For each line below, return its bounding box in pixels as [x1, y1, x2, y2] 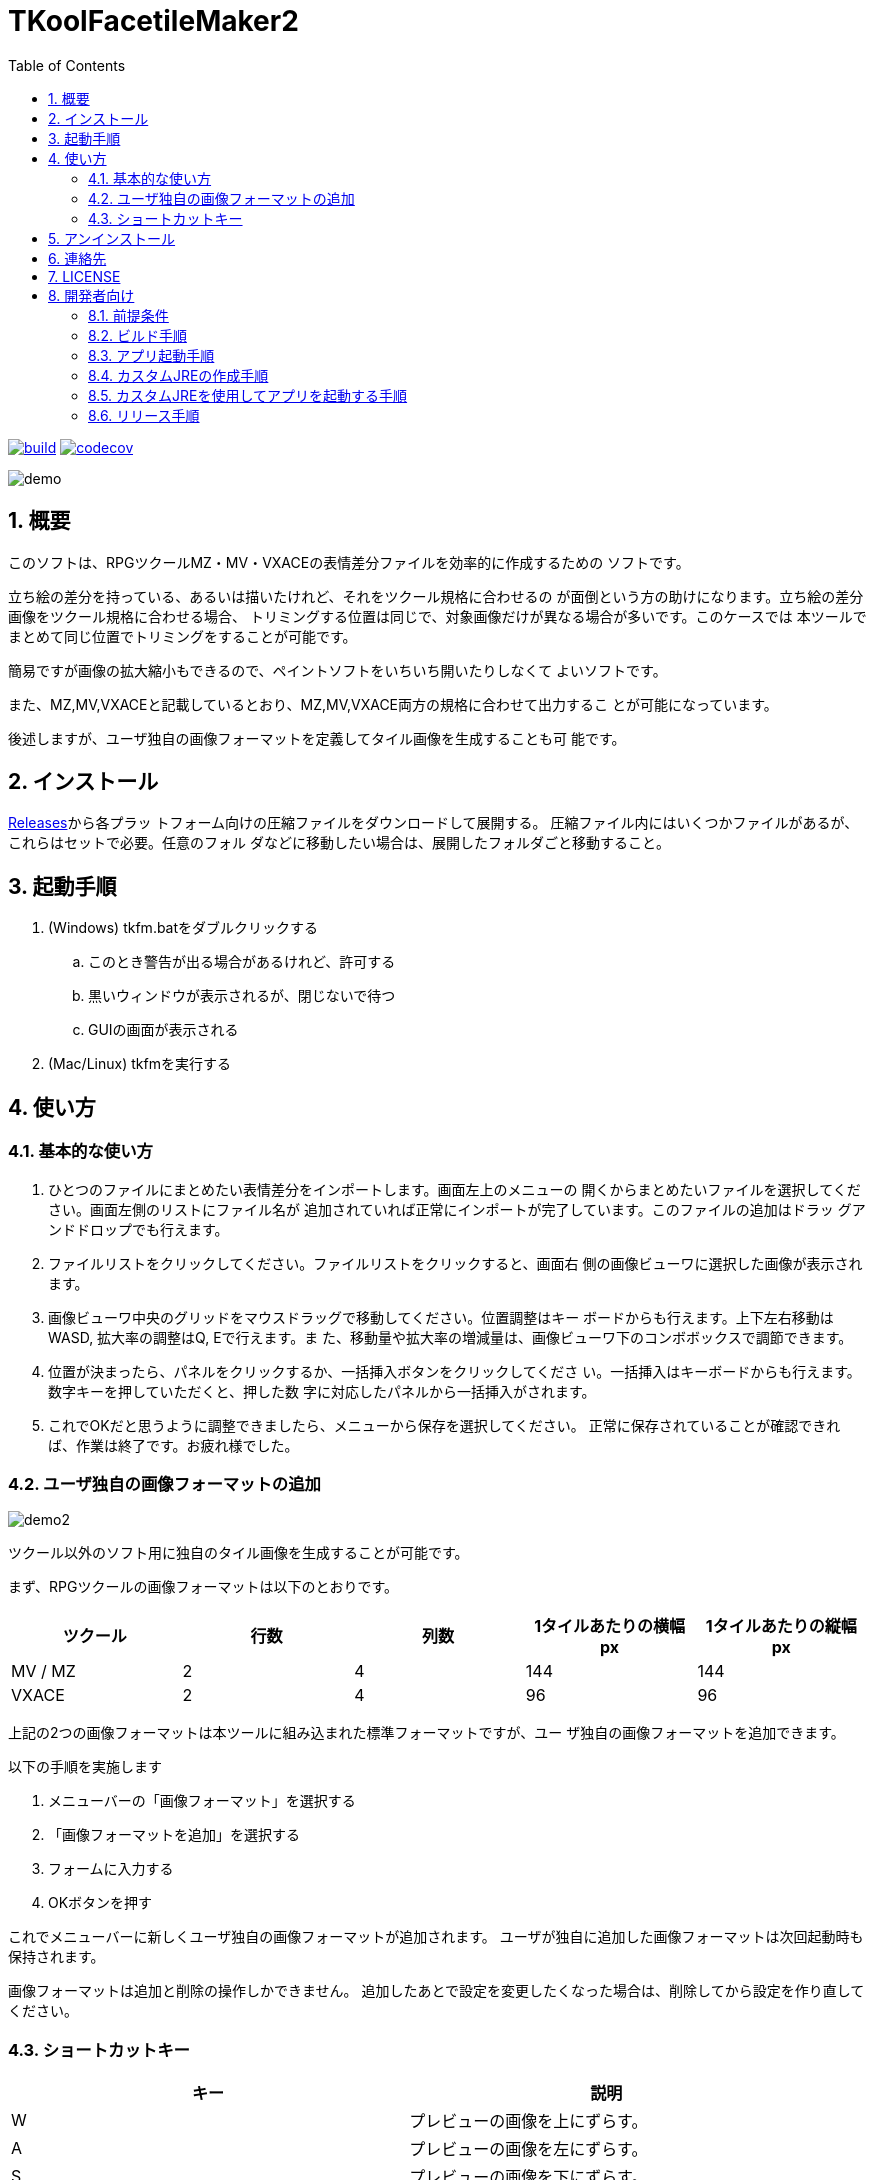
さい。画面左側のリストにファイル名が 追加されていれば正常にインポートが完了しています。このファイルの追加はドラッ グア [48, 1200, 866, 1218]
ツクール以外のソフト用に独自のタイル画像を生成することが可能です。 [8, 1544, 469, 1562]
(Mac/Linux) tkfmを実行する [48, 1055, 231, 1073]
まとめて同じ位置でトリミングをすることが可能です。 [8, 627, 357, 645]
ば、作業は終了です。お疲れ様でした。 [48, 1436, 299, 1454]
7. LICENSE [48, 267, 121, 285]
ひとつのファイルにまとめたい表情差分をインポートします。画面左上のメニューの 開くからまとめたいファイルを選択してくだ [48, 1180, 861, 1198]
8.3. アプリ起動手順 [88, 346, 215, 364]
